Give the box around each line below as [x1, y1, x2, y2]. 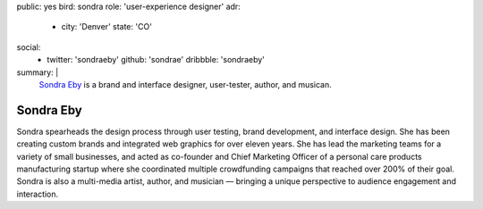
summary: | [16, 67, 59, 78]
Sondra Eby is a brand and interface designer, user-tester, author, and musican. [38, 79, 333, 89]
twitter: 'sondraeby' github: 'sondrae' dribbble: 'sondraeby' [47, 54, 266, 65]
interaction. [16, 188, 59, 199]
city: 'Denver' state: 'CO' [61, 21, 152, 32]
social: [16, 41, 41, 53]
